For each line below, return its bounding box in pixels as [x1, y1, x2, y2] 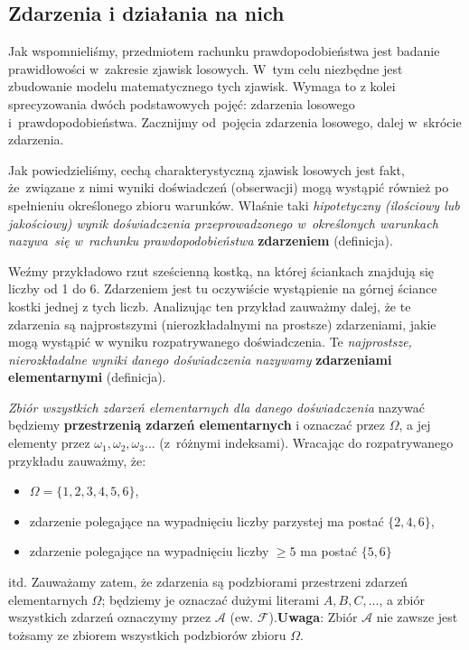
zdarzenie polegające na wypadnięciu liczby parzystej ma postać [29, 511, 384, 530]
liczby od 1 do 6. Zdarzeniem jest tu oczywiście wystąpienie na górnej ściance [8, 279, 437, 298]
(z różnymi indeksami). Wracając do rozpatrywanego [159, 433, 454, 452]
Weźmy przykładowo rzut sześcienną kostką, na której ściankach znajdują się [8, 261, 435, 280]
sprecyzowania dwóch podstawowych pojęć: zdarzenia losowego [8, 94, 355, 113]
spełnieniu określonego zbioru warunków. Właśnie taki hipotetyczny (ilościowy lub [8, 195, 460, 214]
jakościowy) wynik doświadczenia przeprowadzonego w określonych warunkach [8, 213, 438, 232]
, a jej [399, 415, 431, 434]
